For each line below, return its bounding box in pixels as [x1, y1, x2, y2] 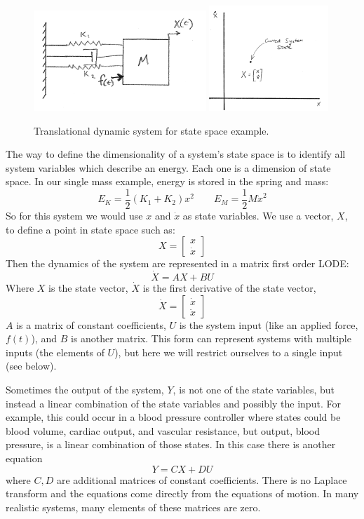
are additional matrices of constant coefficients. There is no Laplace [56, 472, 347, 487]
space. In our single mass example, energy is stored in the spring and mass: [6, 174, 329, 189]
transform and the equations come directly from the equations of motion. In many [6, 486, 359, 501]
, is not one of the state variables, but [173, 382, 335, 396]
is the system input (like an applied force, [179, 317, 358, 332]
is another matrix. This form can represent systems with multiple [70, 331, 351, 346]
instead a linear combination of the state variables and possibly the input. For [6, 396, 341, 410]
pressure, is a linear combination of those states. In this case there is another [6, 437, 336, 452]
